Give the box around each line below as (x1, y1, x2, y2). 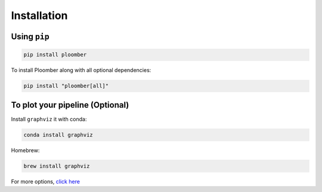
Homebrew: (11, 146, 40, 154)
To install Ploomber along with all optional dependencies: (11, 67, 151, 74)
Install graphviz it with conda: (11, 115, 87, 122)
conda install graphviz (23, 131, 94, 138)
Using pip (11, 32, 50, 42)
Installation (11, 9, 68, 22)
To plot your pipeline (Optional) (11, 100, 129, 110)
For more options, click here (11, 178, 80, 185)
